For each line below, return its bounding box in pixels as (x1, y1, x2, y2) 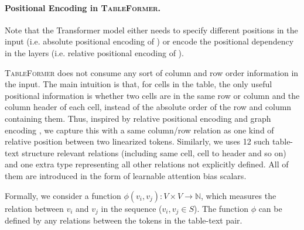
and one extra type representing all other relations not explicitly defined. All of (5, 158, 289, 170)
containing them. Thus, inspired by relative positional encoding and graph (5, 112, 271, 124)
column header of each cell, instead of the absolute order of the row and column (5, 101, 292, 113)
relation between (5, 202, 64, 214)
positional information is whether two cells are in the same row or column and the (5, 89, 300, 101)
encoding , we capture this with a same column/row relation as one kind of (5, 123, 274, 136)
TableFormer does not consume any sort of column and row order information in (5, 66, 299, 78)
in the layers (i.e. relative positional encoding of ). (5, 46, 184, 59)
